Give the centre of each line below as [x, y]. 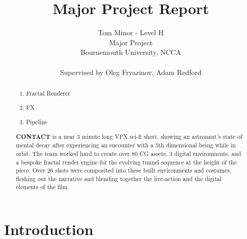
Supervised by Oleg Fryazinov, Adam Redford [131, 72]
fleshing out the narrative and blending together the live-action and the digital [119, 178]
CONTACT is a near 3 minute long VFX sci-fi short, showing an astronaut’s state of [129, 136]
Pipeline [37, 122]
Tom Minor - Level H [131, 32]
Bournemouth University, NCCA [131, 52]
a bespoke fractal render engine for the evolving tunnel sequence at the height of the [126, 162]
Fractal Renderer [48, 93]
